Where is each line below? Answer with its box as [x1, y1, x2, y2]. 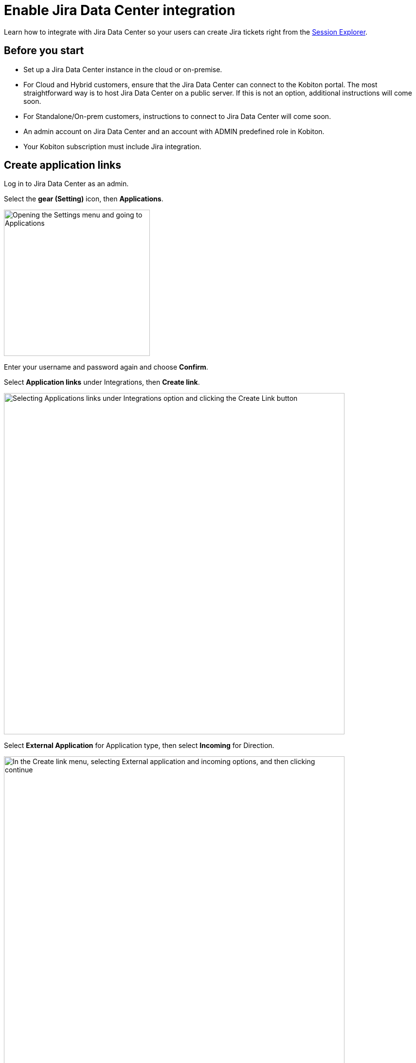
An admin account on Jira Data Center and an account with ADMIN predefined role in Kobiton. [23, 127, 325, 136]
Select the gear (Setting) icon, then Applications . [4, 195, 163, 203]
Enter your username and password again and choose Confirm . [4, 363, 208, 372]
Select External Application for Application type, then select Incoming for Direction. [4, 741, 274, 750]
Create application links [4, 159, 121, 172]
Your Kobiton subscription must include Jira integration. [23, 142, 201, 151]
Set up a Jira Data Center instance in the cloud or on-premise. [23, 65, 222, 74]
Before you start [4, 44, 84, 57]
